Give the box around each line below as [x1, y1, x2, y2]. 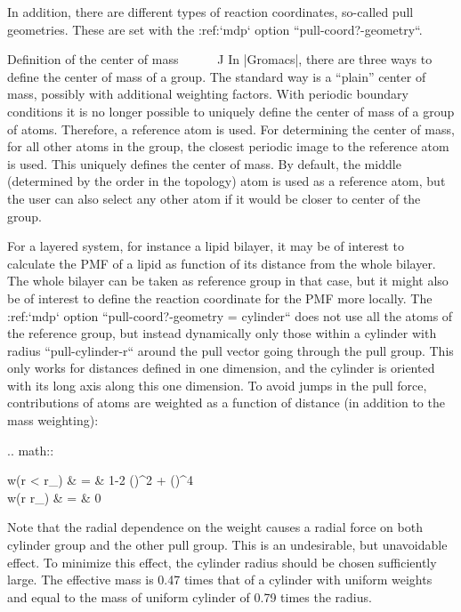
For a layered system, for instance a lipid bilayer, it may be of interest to [7, 237, 404, 255]
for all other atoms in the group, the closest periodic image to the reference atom [7, 137, 449, 156]
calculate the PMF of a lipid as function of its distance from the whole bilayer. [7, 254, 436, 272]
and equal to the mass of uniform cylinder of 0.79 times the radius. [7, 587, 372, 606]
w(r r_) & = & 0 [7, 487, 101, 506]
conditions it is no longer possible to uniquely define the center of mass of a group [7, 101, 455, 120]
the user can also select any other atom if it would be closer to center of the [7, 189, 421, 207]
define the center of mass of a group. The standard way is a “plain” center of [7, 67, 426, 85]
